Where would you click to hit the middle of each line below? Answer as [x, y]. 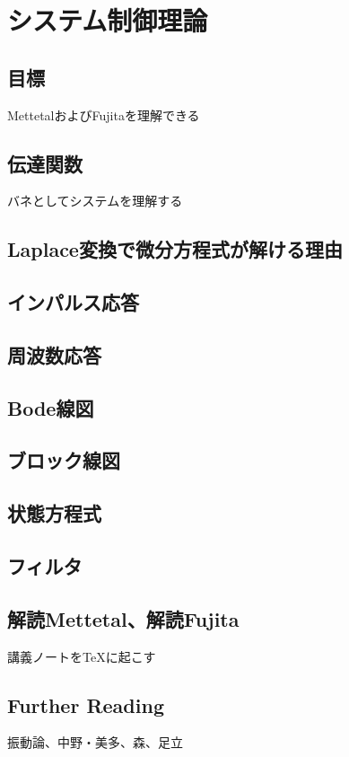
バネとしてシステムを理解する [95, 201]
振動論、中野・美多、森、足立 [95, 742]
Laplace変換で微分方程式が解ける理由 [175, 249]
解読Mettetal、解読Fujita [123, 618]
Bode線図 [51, 407]
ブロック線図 [64, 460]
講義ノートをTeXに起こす [82, 656]
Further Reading [86, 704]
